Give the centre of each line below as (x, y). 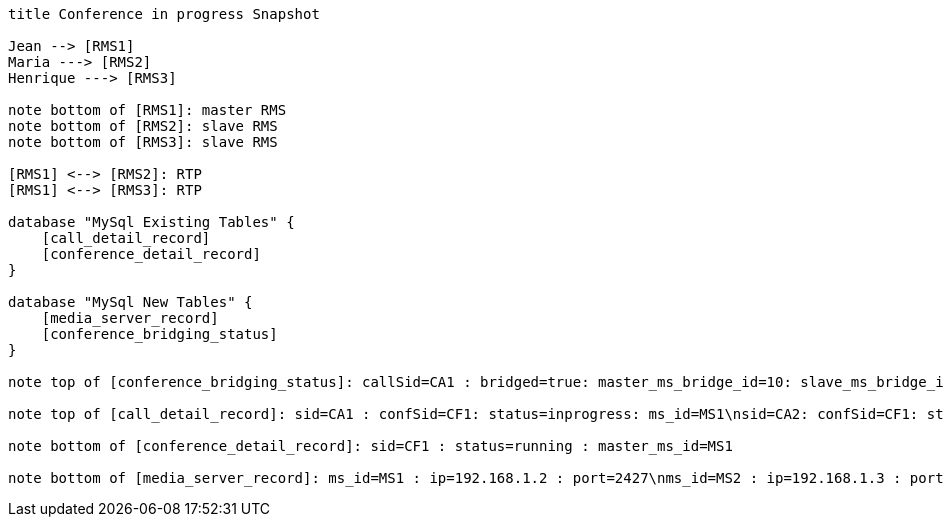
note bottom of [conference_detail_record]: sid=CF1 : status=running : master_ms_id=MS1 (370, 446)
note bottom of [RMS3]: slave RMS (143, 142)
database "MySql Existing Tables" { (151, 222)
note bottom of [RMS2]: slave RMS (143, 126)
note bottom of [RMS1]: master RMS (147, 110)
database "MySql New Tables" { (130, 302)
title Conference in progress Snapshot (164, 14)
